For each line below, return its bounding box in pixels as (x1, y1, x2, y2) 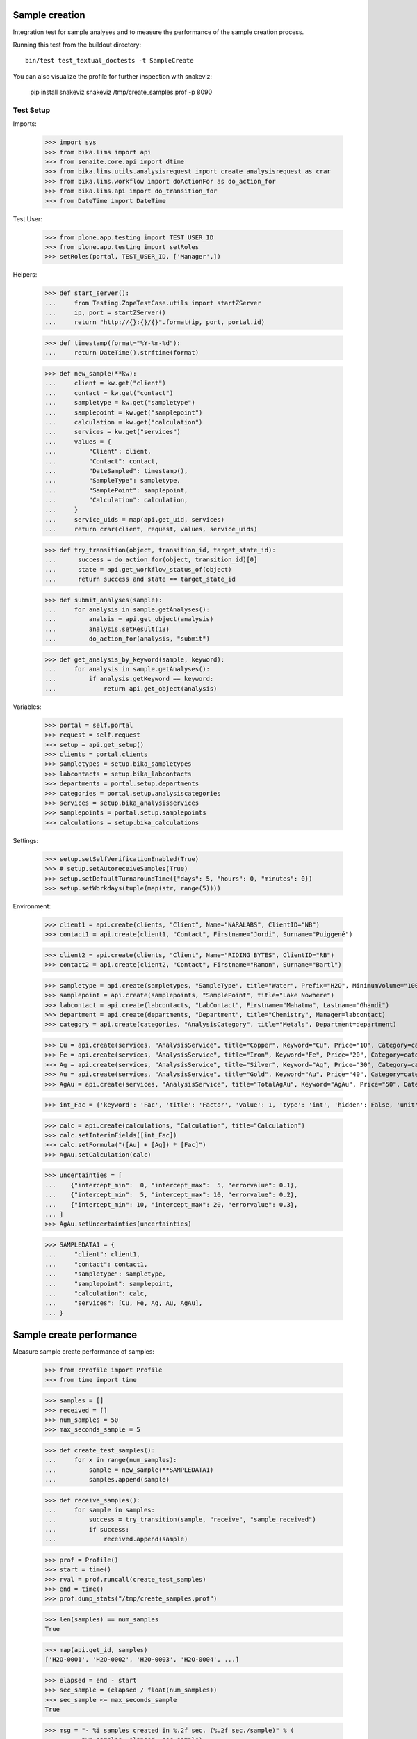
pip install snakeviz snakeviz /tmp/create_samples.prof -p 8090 (30, 88, 213, 97)
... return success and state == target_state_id (44, 575, 236, 583)
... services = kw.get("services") (44, 428, 181, 436)
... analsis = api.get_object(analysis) (44, 616, 214, 623)
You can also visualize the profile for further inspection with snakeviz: (13, 72, 212, 80)
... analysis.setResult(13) (44, 625, 170, 633)
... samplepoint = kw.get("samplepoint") (44, 408, 203, 417)
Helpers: (13, 271, 38, 279)
